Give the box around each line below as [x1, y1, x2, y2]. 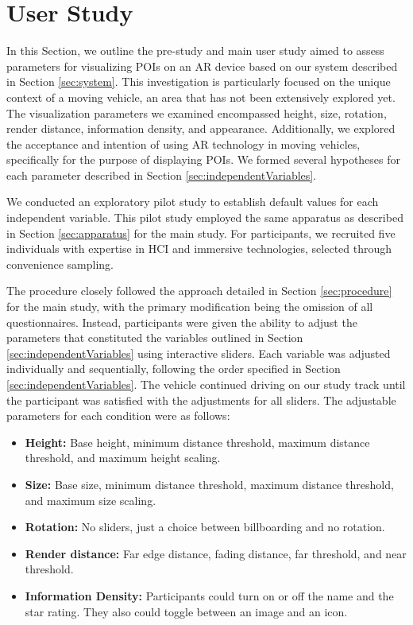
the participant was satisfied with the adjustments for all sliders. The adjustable [6, 391, 396, 408]
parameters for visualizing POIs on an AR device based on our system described [6, 57, 398, 74]
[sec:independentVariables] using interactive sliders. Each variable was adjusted [6, 344, 391, 361]
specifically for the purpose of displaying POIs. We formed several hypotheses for [6, 151, 401, 168]
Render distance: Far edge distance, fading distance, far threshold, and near [25, 545, 407, 561]
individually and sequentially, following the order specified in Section [6, 360, 341, 377]
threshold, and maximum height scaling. [25, 449, 221, 466]
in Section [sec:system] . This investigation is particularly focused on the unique [6, 73, 391, 90]
